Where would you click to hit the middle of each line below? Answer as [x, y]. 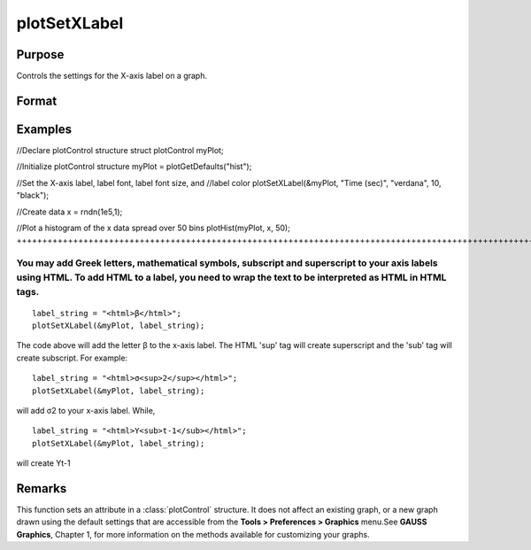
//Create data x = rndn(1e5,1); [69, 212]
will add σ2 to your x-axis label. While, [86, 411]
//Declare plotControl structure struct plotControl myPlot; [120, 150]
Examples [44, 129]
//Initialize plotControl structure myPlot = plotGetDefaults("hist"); [134, 167]
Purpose [40, 54]
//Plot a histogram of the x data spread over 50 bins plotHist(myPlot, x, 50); [154, 228]
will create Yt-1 [43, 463]
